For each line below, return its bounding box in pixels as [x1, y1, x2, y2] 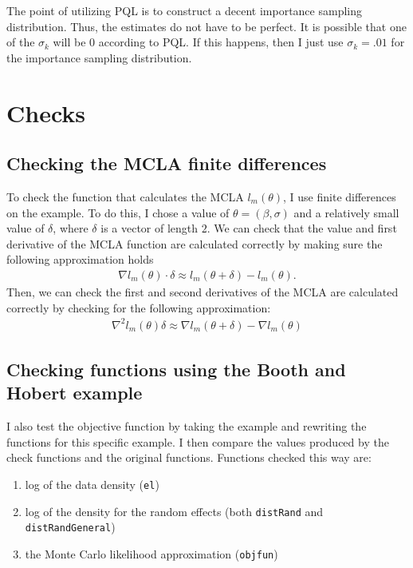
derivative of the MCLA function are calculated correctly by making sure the [6, 235, 383, 252]
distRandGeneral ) [25, 518, 116, 535]
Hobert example [6, 380, 143, 405]
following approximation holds [6, 251, 154, 268]
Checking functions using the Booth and [6, 357, 346, 382]
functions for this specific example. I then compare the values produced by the [6, 433, 389, 450]
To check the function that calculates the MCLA [6, 188, 244, 205]
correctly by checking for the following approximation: [6, 299, 271, 316]
